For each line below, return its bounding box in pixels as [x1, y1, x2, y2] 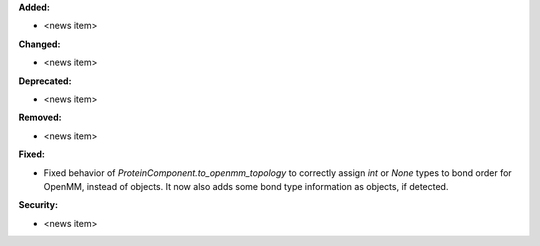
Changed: [18, 38, 61, 50]
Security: [18, 199, 59, 211]
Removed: [18, 111, 62, 124]
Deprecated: [18, 75, 72, 87]
